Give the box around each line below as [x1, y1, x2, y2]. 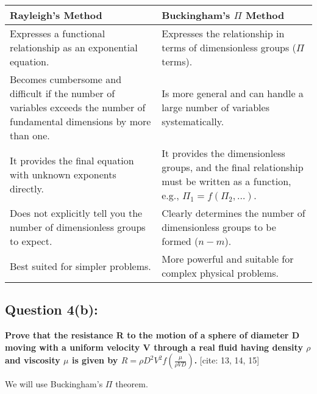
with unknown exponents [10, 167, 116, 181]
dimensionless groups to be [162, 220, 276, 234]
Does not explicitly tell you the [10, 206, 143, 220]
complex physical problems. [162, 266, 279, 280]
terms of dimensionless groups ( [162, 40, 296, 54]
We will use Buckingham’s [5, 378, 103, 390]
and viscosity [5, 354, 60, 367]
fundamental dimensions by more [10, 114, 151, 128]
